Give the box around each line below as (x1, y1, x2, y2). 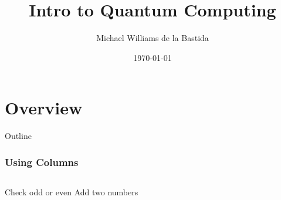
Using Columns (5, 154, 79, 169)
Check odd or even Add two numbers (5, 186, 138, 198)
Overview (5, 96, 83, 120)
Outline (5, 130, 32, 142)
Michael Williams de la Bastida (96, 32, 209, 44)
